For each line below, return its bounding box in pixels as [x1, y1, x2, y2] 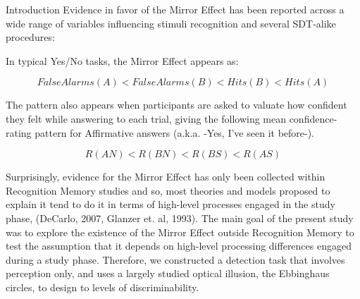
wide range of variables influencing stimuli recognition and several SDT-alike [6, 16, 336, 30]
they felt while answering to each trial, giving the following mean [6, 111, 286, 126]
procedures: [6, 30, 55, 44]
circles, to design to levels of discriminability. [6, 279, 199, 294]
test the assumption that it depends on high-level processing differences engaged [6, 238, 352, 253]
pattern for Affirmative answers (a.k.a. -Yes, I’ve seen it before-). [35, 125, 315, 140]
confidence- [289, 111, 337, 126]
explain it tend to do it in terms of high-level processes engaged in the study [6, 197, 335, 212]
